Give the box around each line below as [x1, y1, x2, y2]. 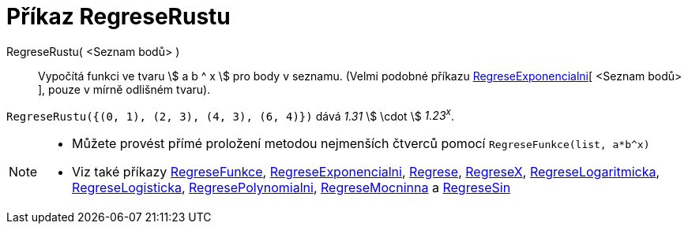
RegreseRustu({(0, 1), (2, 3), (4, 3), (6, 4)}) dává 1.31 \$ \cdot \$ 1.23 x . [6, 106, 454, 123]
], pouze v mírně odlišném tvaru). [38, 82, 211, 96]
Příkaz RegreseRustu [6, 3, 231, 30]
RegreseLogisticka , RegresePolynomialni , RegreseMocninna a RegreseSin [72, 180, 511, 196]
